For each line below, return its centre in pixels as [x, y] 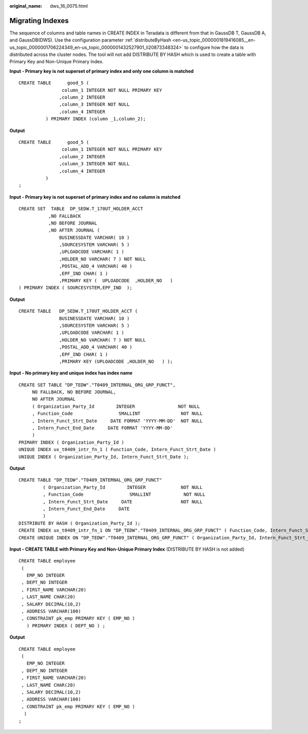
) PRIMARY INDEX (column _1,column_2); [96, 119]
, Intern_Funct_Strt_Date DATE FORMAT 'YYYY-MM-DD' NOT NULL [117, 421]
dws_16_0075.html [69, 6]
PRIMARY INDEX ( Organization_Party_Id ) [71, 442]
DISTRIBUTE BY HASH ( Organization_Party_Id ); [80, 523]
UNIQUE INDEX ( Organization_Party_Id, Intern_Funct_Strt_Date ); [104, 457]
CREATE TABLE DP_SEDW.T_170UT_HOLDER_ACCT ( [78, 311]
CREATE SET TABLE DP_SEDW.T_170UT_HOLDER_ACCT [81, 209]
